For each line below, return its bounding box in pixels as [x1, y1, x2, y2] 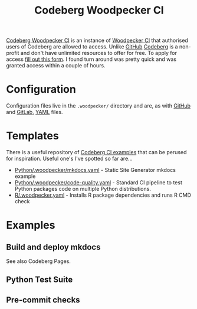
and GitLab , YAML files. [6, 109, 63, 116]
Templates [6, 129, 59, 142]
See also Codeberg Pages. [6, 258, 71, 265]
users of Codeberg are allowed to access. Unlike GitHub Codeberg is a [6, 43, 178, 50]
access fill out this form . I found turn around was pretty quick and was [6, 56, 177, 63]
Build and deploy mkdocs [6, 242, 101, 252]
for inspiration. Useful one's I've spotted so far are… [6, 155, 133, 162]
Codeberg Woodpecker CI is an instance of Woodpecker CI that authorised [6, 37, 189, 44]
